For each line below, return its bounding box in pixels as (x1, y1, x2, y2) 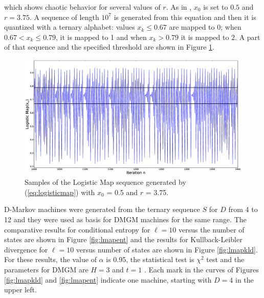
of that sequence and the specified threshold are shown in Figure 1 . (4, 41, 214, 52)
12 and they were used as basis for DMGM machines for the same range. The (4, 214, 247, 224)
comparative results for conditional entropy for (4, 224, 150, 235)
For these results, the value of (4, 254, 97, 265)
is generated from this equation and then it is (114, 11, 256, 22)
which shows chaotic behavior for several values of (4, 2, 161, 12)
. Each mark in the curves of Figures (144, 264, 259, 274)
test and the (206, 254, 245, 265)
